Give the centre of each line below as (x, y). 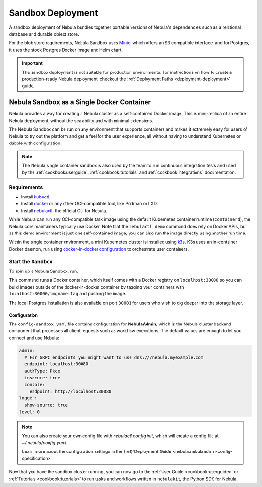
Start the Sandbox (31, 261)
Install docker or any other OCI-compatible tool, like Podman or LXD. (90, 204)
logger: (28, 398)
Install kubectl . (36, 197)
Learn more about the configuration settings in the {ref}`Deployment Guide (97, 451)
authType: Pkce (42, 371)
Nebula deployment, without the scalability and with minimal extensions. (81, 120)
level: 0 (30, 412)
